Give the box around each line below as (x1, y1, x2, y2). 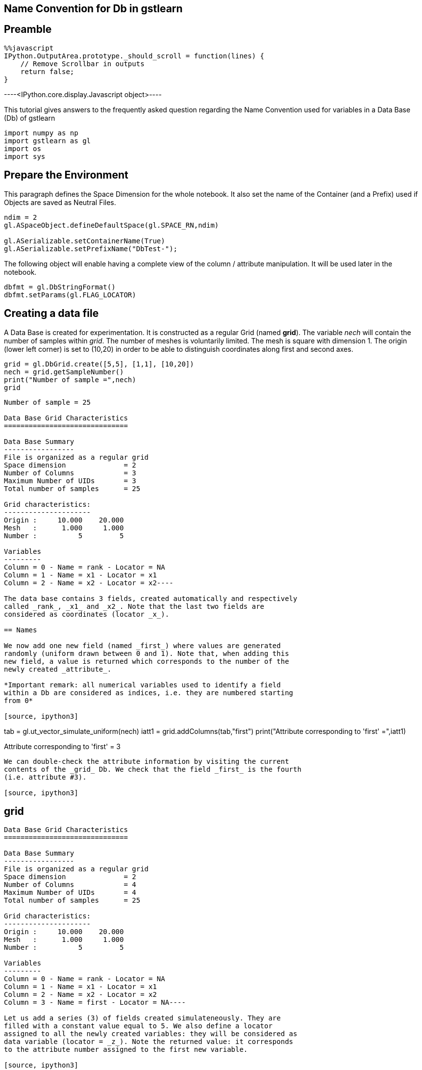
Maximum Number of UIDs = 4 (4, 888, 136, 897)
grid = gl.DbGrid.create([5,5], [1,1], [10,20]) (4, 360, 194, 368)
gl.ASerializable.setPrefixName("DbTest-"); (4, 244, 178, 253)
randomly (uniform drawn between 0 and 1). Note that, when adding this (4, 649, 289, 657)
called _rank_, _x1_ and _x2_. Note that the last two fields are (4, 602, 265, 610)
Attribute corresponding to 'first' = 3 (4, 742, 121, 751)
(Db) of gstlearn (4, 113, 55, 122)
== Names (4, 626, 37, 634)
